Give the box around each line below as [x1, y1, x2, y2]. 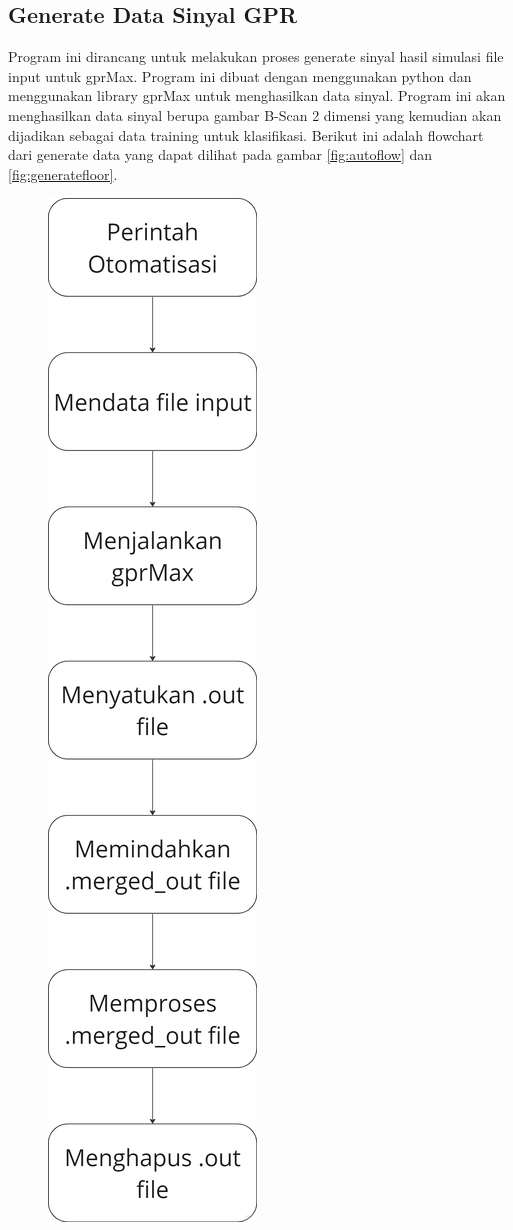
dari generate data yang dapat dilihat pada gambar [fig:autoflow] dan [8, 144, 433, 165]
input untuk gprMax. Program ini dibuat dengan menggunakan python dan [8, 65, 472, 86]
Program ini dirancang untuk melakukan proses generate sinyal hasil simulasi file [8, 46, 504, 67]
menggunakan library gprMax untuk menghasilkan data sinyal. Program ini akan [8, 85, 506, 106]
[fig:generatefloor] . [8, 163, 118, 184]
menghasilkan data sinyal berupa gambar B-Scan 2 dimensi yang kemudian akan [8, 104, 502, 125]
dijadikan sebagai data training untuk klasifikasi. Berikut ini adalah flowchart [8, 124, 484, 145]
